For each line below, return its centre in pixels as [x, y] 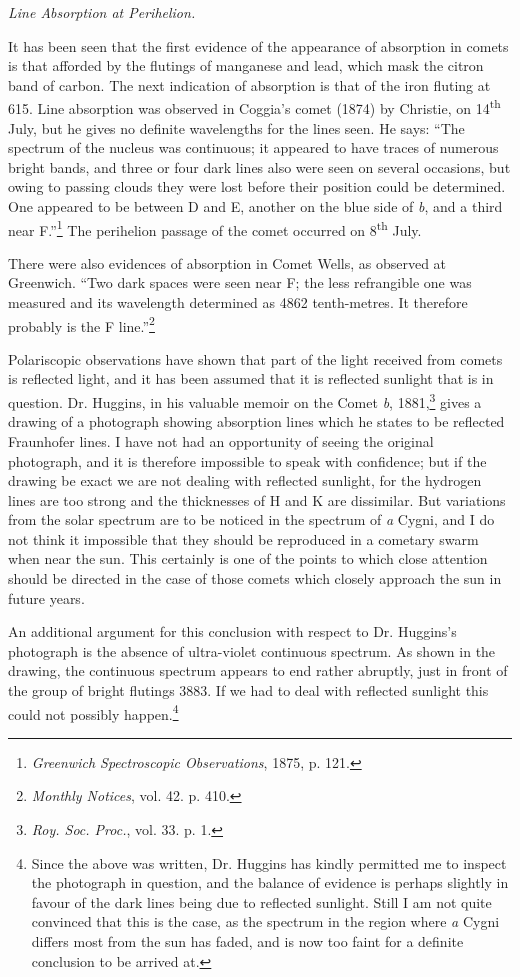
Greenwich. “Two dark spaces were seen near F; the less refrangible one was [240, 282]
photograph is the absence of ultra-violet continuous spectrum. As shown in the [252, 650]
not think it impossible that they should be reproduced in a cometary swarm [243, 538]
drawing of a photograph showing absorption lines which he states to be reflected [256, 421]
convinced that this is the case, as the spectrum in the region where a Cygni [265, 921]
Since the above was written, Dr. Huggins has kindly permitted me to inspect [269, 862]
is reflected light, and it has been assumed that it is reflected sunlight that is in [251, 378]
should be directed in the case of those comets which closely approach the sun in [255, 578]
